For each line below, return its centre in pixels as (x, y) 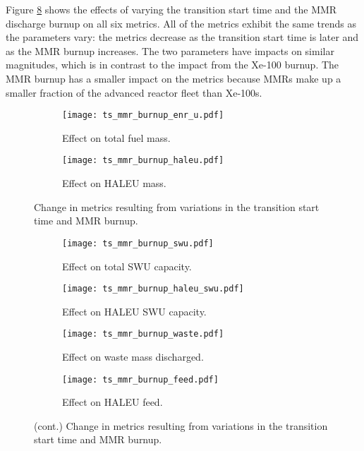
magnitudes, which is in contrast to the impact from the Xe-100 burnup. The (172, 65)
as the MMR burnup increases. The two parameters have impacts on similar (170, 50)
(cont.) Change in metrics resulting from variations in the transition (181, 425)
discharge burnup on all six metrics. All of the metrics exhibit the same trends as (181, 23)
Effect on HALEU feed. (113, 402)
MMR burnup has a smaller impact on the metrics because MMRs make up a (174, 78)
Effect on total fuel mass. (116, 137)
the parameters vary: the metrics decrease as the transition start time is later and (182, 37)
